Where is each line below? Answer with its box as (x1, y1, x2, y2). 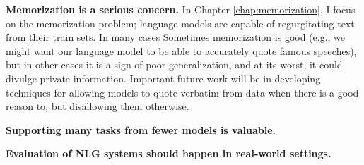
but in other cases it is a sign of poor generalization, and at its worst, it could (6, 57, 343, 72)
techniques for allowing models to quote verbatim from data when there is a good (6, 85, 359, 99)
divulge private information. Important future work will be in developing (6, 71, 321, 85)
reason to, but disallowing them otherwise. (6, 99, 189, 114)
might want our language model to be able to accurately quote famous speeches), (6, 43, 357, 58)
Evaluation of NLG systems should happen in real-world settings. (6, 146, 331, 161)
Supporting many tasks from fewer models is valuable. (6, 122, 276, 137)
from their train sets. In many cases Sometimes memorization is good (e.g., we (6, 30, 346, 44)
